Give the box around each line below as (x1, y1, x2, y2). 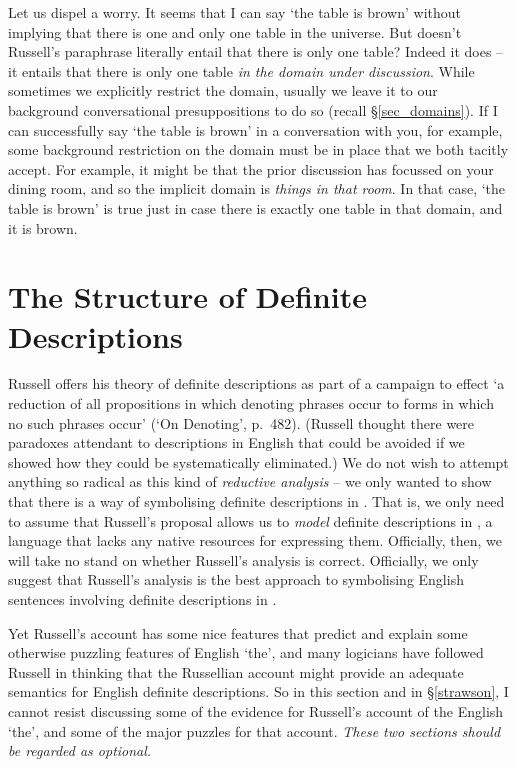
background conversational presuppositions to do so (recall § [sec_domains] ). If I (8, 99, 498, 120)
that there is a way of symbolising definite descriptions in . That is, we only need (8, 491, 505, 511)
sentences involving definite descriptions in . (8, 588, 277, 609)
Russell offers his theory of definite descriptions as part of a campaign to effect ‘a (8, 373, 505, 394)
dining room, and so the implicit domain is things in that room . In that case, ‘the (8, 178, 506, 199)
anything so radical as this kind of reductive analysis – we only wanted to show (8, 471, 492, 492)
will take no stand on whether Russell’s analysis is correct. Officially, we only (8, 549, 479, 570)
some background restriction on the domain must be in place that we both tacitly (8, 139, 509, 160)
